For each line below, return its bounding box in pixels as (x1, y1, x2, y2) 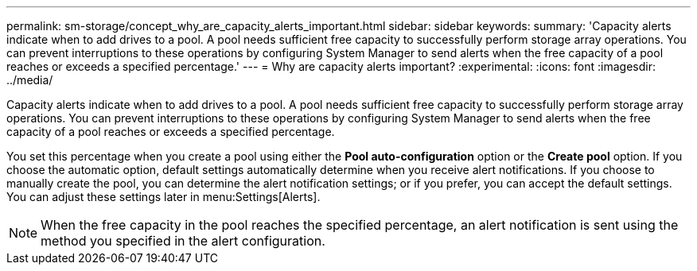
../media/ (6, 73, 53, 87)
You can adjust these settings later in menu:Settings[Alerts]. (6, 190, 321, 203)
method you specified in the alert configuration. (41, 233, 325, 249)
